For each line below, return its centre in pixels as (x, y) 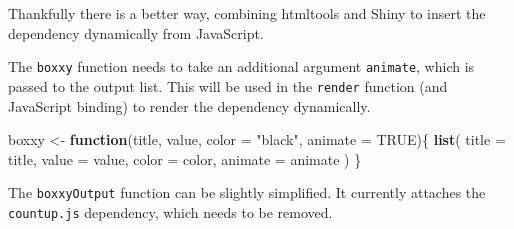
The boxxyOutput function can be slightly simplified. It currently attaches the (247, 192)
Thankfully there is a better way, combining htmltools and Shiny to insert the (247, 13)
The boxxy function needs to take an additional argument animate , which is (241, 66)
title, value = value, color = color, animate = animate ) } (185, 158)
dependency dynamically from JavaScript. (136, 32)
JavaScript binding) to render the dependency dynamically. (189, 105)
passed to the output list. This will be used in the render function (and (228, 85)
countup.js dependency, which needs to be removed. (170, 211)
